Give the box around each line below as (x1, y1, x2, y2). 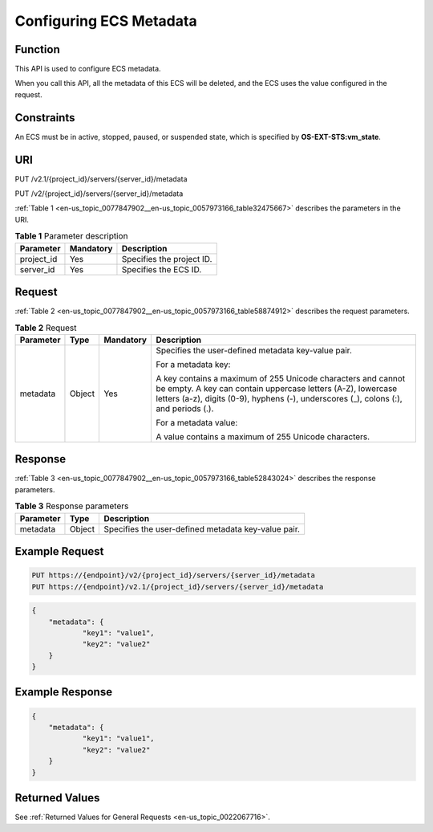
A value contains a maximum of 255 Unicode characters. (156, 430, 370, 442)
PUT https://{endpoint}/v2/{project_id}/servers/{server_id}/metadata (31, 571, 316, 580)
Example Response (14, 685, 112, 699)
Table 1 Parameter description (14, 230, 128, 242)
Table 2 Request (14, 322, 77, 333)
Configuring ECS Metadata (14, 12, 197, 30)
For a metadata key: (156, 358, 231, 369)
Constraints (14, 111, 75, 124)
